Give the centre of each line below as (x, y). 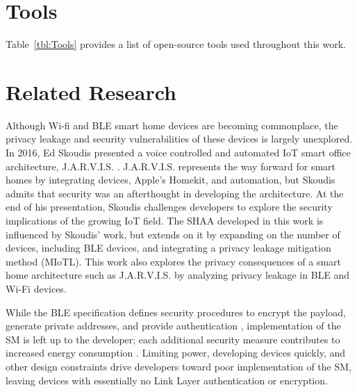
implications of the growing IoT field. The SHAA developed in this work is (165, 220)
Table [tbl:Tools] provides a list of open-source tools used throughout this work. (176, 44)
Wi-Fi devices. (36, 288)
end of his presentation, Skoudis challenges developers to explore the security (169, 207)
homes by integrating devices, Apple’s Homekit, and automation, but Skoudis (171, 180)
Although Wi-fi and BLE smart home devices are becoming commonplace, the (172, 125)
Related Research (91, 91)
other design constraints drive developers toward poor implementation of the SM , (178, 366)
